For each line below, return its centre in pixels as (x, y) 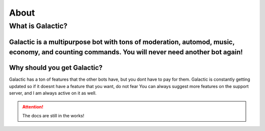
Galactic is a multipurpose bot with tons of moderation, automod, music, (122, 42)
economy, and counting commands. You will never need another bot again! (126, 52)
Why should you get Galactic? (56, 68)
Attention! (33, 107)
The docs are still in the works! (53, 115)
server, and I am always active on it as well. (53, 93)
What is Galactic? (38, 26)
